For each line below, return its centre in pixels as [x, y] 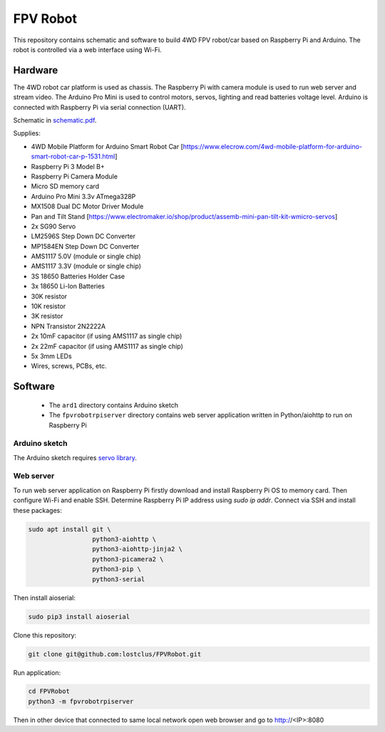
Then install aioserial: [45, 598]
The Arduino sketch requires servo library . [75, 457]
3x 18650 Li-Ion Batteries [68, 286]
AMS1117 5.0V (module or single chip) [86, 256]
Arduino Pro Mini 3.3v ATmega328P [83, 196]
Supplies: [27, 133]
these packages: [37, 510]
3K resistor [47, 316]
